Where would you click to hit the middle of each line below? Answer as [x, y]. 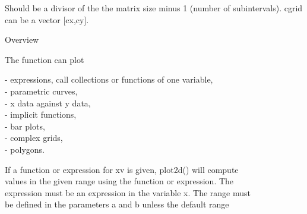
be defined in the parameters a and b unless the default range [117, 204]
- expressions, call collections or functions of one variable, [109, 79]
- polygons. [25, 149]
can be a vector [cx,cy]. [47, 19]
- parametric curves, [41, 91]
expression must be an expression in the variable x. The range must [128, 192]
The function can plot [45, 59]
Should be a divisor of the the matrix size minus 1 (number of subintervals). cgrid [154, 8]
